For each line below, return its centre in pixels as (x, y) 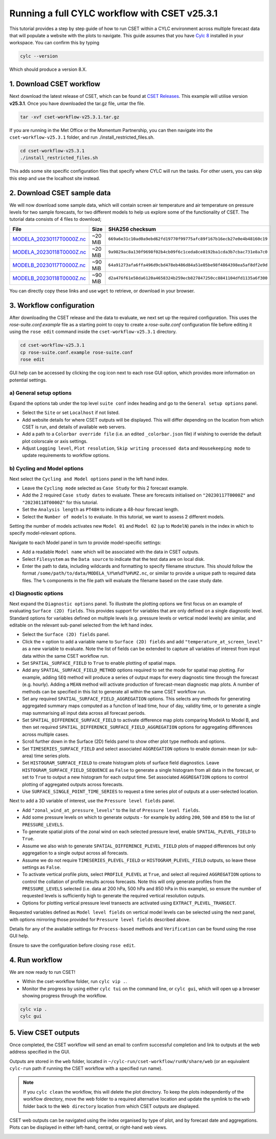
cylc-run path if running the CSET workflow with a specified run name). (86, 1068)
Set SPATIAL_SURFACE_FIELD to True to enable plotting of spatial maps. (99, 663)
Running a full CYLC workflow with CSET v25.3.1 (114, 13)
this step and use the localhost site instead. (55, 178)
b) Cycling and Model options (47, 469)
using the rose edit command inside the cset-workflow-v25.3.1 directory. (93, 332)
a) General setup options (41, 393)
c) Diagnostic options (36, 593)
